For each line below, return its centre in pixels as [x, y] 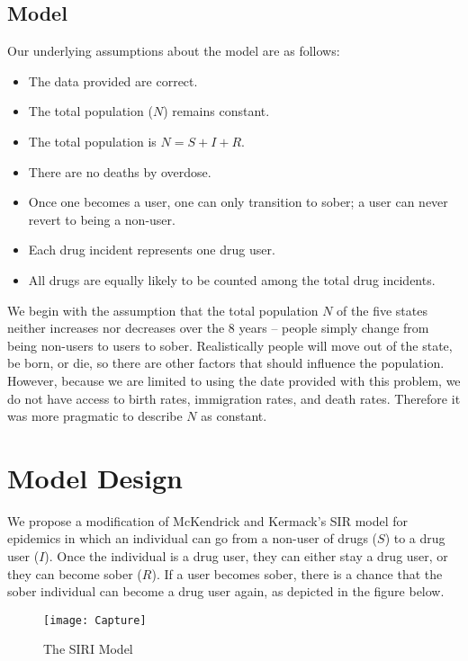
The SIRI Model [88, 649]
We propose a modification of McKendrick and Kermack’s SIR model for [208, 520]
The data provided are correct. [113, 80]
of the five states [382, 310]
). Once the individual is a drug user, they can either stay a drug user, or [246, 556]
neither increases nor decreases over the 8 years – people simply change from [218, 328]
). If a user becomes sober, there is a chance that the [297, 573]
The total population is [92, 141]
